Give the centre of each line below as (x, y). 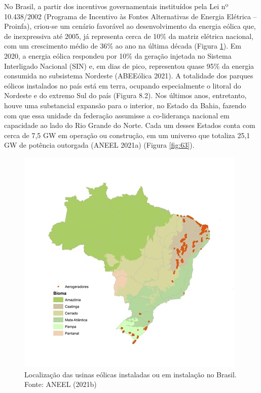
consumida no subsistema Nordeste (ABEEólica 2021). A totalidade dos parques (129, 76)
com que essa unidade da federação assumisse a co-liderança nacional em (117, 115)
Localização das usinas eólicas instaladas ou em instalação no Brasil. (130, 374)
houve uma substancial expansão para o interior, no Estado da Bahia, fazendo (125, 105)
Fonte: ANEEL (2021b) (61, 384)
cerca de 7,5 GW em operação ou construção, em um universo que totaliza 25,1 (127, 135)
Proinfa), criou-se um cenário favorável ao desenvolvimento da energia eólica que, (130, 26)
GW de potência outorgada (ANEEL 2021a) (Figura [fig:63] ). (99, 145)
